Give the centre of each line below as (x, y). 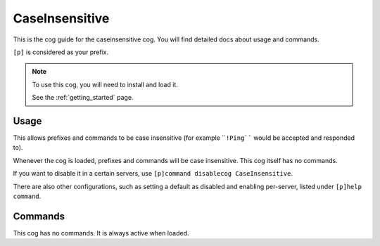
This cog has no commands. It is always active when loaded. (101, 233)
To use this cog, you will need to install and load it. (105, 84)
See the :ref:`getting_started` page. (83, 98)
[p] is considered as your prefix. (61, 52)
